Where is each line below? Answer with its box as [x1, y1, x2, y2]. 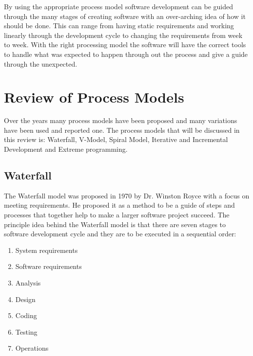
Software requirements [15, 261, 82, 271]
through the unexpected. [4, 58, 78, 69]
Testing [15, 326, 38, 337]
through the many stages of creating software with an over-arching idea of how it [4, 11, 246, 21]
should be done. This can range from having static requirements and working [4, 20, 234, 31]
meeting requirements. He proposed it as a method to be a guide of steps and [4, 200, 235, 210]
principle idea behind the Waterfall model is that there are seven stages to [4, 219, 226, 229]
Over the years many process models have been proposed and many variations [4, 115, 237, 125]
